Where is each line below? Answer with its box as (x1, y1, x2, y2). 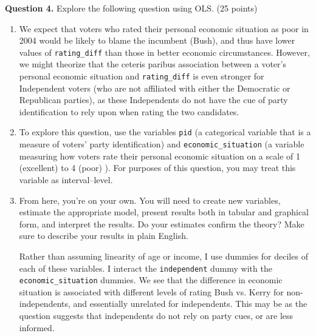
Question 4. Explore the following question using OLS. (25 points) (5, 2, 258, 14)
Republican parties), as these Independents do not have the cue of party (19, 93, 288, 106)
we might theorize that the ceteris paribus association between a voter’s (19, 58, 286, 70)
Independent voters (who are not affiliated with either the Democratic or (19, 81, 290, 94)
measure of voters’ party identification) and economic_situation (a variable (19, 138, 304, 150)
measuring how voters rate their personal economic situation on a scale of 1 (19, 149, 300, 162)
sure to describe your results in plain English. (19, 229, 188, 242)
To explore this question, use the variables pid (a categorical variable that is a (19, 126, 311, 138)
